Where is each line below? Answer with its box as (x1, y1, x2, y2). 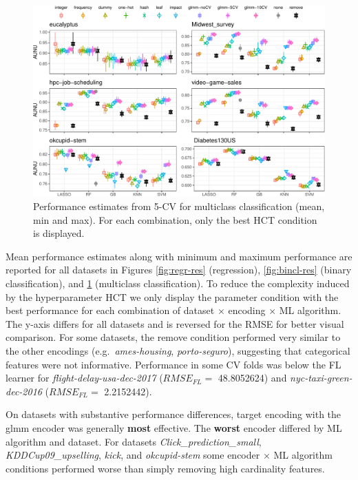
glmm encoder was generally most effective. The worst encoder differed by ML (6, 420, 342, 435)
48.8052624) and (218, 371, 287, 385)
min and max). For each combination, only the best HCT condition (33, 212, 317, 227)
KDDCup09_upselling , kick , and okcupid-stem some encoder (6, 448, 260, 462)
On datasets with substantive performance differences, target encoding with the (6, 407, 341, 421)
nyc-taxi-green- (290, 371, 352, 385)
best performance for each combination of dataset (6, 303, 215, 317)
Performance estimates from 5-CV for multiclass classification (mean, (33, 199, 325, 213)
